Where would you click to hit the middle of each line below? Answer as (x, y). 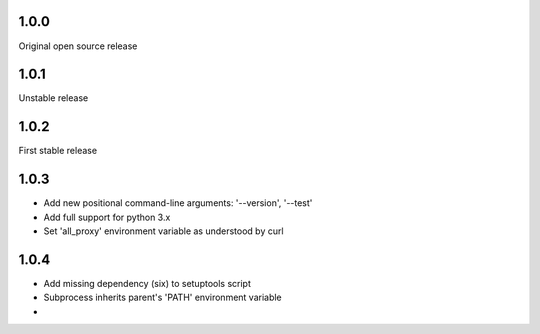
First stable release (58, 151)
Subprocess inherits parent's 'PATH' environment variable (162, 297)
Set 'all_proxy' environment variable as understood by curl (163, 231)
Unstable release (53, 98)
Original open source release (78, 46)
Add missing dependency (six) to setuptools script (147, 283)
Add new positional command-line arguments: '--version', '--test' (178, 203)
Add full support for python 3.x (107, 217)
